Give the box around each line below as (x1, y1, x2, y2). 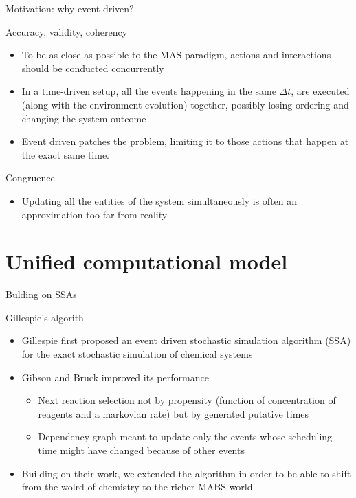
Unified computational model (5, 247, 288, 275)
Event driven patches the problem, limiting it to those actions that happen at (21, 134, 349, 148)
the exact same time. (21, 147, 110, 161)
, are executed (291, 84, 350, 98)
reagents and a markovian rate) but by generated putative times (38, 406, 309, 420)
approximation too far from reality (21, 207, 168, 221)
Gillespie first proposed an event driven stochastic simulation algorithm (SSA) (21, 333, 351, 348)
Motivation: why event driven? (5, 1, 134, 15)
